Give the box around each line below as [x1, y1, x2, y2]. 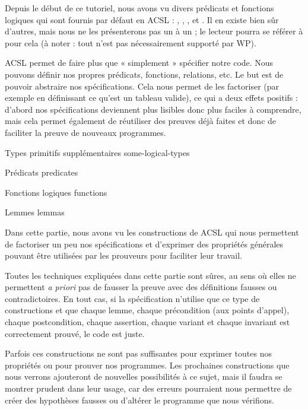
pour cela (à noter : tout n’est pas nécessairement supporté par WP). [5, 36, 256, 49]
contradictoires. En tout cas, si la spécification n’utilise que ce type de [5, 292, 260, 304]
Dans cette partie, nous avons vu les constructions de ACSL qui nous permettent [5, 225, 299, 238]
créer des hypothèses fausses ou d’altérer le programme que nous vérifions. [5, 393, 274, 406]
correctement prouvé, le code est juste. [5, 327, 145, 339]
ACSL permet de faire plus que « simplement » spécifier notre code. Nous [5, 56, 274, 69]
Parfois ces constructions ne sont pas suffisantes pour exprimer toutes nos [5, 347, 272, 360]
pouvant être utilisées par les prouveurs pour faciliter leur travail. [5, 249, 243, 262]
